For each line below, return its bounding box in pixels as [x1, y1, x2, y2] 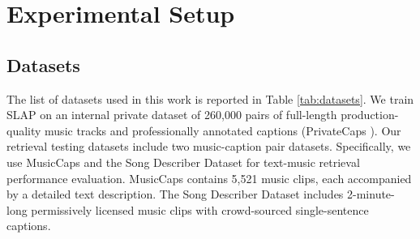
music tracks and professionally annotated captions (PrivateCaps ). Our [45, 122, 401, 139]
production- [341, 106, 399, 123]
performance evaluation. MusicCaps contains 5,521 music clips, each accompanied [6, 169, 412, 186]
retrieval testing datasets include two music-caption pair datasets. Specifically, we [6, 138, 411, 155]
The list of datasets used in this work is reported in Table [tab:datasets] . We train [6, 90, 414, 107]
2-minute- [347, 186, 395, 203]
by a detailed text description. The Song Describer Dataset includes [6, 186, 344, 203]
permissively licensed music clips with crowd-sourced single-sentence [31, 201, 369, 218]
